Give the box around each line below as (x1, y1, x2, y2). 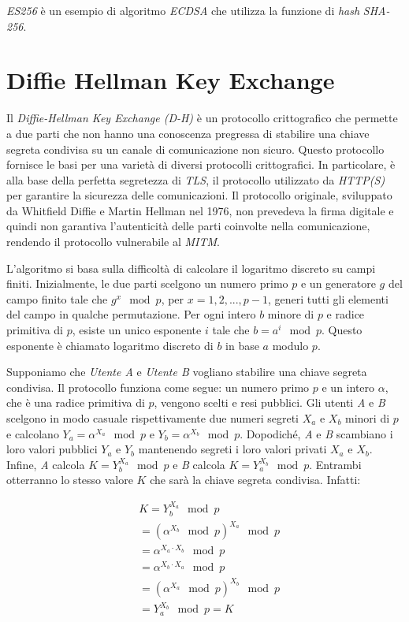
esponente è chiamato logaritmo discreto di (6, 337, 214, 353)
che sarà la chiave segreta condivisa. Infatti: (150, 471, 361, 488)
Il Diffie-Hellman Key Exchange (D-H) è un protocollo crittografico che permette (6, 110, 398, 126)
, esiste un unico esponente (72, 322, 202, 338)
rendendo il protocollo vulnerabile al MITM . (6, 233, 220, 250)
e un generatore (300, 275, 376, 292)
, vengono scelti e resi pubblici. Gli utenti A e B (154, 394, 385, 411)
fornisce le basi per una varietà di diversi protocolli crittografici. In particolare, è (6, 156, 396, 173)
